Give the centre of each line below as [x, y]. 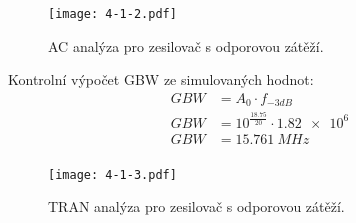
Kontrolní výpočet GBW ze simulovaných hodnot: [161, 79]
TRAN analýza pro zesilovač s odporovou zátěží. [196, 206]
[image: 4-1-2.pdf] [112, 14]
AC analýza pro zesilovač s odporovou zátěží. [186, 45]
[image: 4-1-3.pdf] [112, 174]
